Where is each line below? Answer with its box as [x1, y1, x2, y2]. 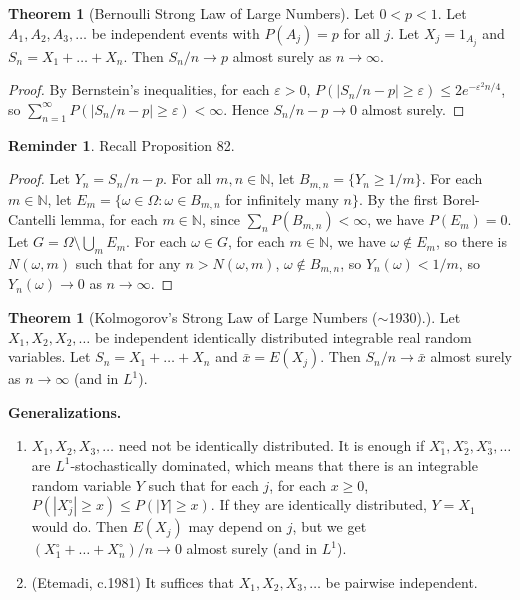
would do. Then [31, 516, 128, 537]
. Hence [223, 98, 269, 119]
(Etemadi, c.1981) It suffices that [31, 571, 234, 592]
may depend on [188, 516, 283, 537]
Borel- [442, 188, 480, 209]
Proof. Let [8, 168, 70, 189]
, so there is [435, 231, 507, 252]
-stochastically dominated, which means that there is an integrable [70, 454, 478, 475]
